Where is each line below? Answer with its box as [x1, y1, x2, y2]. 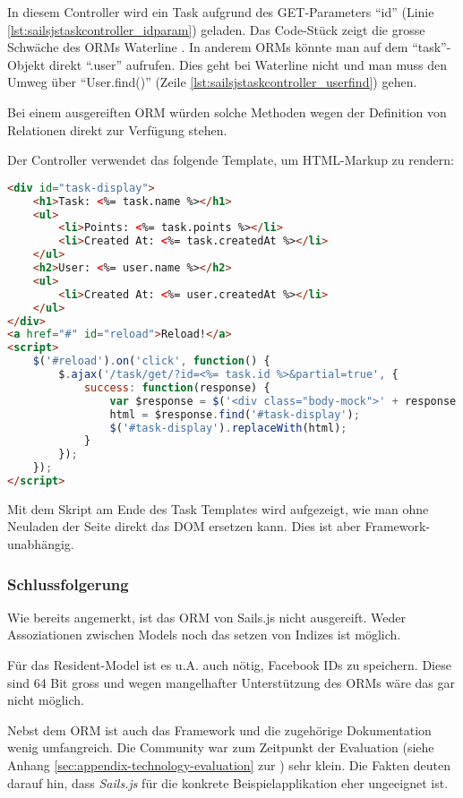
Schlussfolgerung [7, 572, 129, 595]
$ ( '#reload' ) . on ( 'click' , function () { [32, 355, 270, 368]
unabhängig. [7, 535, 74, 553]
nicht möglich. [7, 691, 84, 709]
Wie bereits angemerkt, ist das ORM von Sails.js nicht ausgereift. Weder [7, 607, 406, 626]
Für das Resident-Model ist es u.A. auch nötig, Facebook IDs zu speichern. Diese [7, 656, 451, 674]
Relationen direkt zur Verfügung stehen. [7, 120, 227, 139]
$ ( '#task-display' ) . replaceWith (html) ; [109, 421, 347, 434]
